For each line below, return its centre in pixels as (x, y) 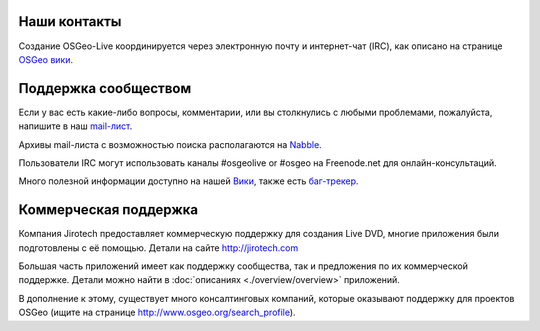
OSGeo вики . (46, 59)
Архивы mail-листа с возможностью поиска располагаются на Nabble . (170, 144)
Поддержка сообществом (105, 88)
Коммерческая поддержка (108, 210)
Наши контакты (70, 21)
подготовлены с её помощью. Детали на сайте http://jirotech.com (158, 247)
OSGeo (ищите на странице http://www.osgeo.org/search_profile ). (157, 312)
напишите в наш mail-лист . (75, 126)
